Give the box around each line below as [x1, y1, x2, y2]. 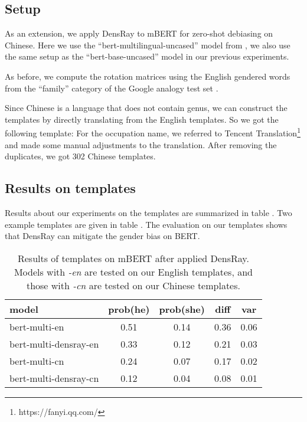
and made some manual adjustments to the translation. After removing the [5, 138, 277, 151]
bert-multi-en [9, 319, 64, 333]
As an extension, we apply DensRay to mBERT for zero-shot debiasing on [5, 27, 273, 40]
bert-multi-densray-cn [9, 371, 99, 385]
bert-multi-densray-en [9, 336, 99, 351]
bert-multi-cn [9, 354, 64, 368]
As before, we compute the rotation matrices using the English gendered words [5, 70, 290, 82]
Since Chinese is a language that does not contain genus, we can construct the [5, 102, 288, 114]
